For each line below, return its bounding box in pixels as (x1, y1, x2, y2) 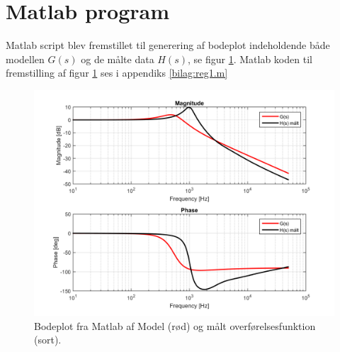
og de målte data (81, 51, 154, 66)
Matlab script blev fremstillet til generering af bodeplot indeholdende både (6, 38, 330, 53)
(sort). (34, 332, 62, 347)
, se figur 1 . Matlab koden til (188, 51, 312, 66)
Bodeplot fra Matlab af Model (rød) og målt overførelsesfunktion (34, 318, 316, 333)
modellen (6, 51, 45, 66)
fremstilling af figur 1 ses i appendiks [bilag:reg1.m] (6, 65, 228, 80)
